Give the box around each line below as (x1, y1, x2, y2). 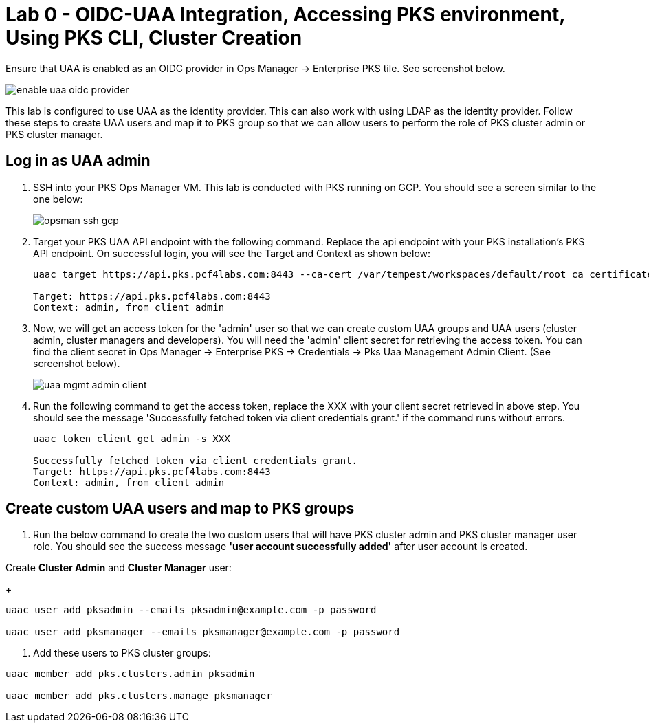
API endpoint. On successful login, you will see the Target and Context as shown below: (33, 247, 431, 259)
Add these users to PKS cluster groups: (33, 647, 211, 659)
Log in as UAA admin (5, 152, 151, 170)
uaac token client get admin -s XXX (33, 432, 230, 444)
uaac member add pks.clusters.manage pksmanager (5, 690, 272, 702)
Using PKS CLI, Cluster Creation (5, 26, 302, 49)
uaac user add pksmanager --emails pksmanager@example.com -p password (5, 626, 400, 638)
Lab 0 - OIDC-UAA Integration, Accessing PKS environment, (5, 3, 565, 26)
